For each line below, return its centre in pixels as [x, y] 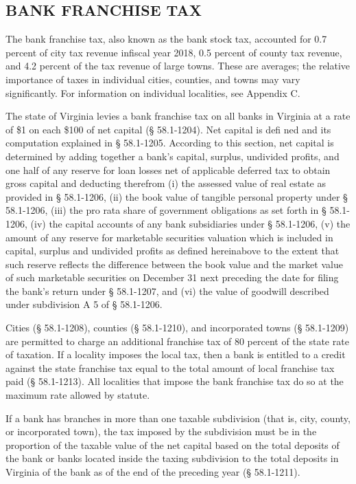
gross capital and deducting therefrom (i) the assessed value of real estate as [166, 183]
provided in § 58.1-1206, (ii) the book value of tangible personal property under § [177, 196]
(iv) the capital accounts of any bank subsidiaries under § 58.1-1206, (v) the [190, 223]
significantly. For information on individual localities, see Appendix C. [153, 92]
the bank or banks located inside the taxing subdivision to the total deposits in [172, 458]
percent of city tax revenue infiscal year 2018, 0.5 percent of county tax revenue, [174, 52]
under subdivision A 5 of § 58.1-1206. [84, 304]
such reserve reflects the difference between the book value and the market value [174, 264]
